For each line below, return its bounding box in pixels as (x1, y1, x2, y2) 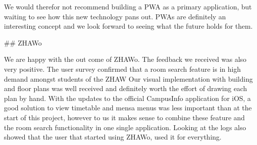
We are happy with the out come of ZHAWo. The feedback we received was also (4, 54, 247, 64)
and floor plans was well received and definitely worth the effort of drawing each (4, 83, 247, 94)
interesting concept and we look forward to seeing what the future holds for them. (4, 21, 253, 31)
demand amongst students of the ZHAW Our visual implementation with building (4, 73, 253, 84)
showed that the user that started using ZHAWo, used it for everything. (4, 132, 222, 142)
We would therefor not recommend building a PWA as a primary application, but (4, 1, 252, 11)
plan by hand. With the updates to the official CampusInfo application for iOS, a (4, 93, 251, 103)
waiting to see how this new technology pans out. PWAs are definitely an (4, 11, 226, 21)
